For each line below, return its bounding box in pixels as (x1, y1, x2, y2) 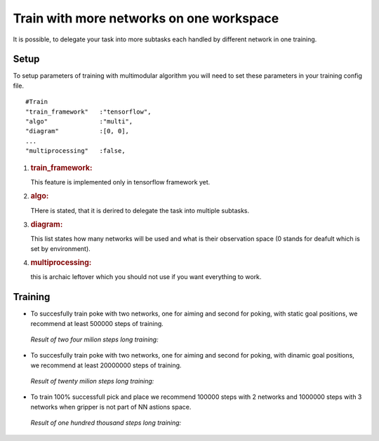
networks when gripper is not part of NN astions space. (30, 402, 192, 411)
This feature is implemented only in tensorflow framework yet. (30, 177, 211, 186)
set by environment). (30, 244, 91, 252)
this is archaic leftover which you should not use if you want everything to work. (30, 273, 262, 281)
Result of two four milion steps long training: (30, 335, 159, 344)
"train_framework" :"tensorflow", (25, 107, 152, 116)
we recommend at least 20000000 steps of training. (30, 361, 182, 369)
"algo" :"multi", (25, 118, 133, 125)
